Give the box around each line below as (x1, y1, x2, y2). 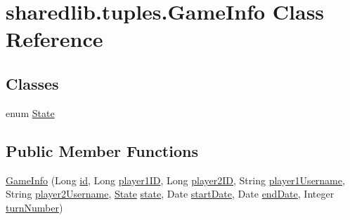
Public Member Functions (6, 139, 198, 161)
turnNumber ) (6, 200, 63, 214)
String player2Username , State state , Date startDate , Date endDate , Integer (6, 186, 335, 201)
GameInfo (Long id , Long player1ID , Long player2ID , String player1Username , (6, 172, 345, 187)
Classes (6, 72, 59, 94)
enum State (6, 105, 55, 120)
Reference (6, 25, 103, 53)
